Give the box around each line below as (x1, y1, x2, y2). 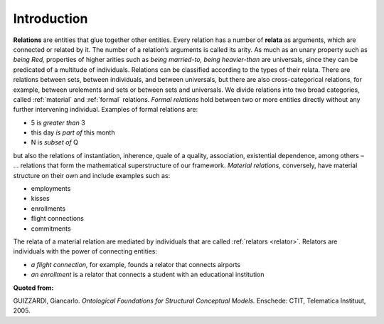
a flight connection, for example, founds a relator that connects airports (31, 260, 241, 268)
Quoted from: (13, 283, 54, 292)
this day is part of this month (31, 128, 115, 137)
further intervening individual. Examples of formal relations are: (13, 105, 198, 114)
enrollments (31, 204, 66, 213)
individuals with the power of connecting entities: (13, 247, 158, 256)
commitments (31, 224, 71, 233)
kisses (31, 194, 50, 203)
